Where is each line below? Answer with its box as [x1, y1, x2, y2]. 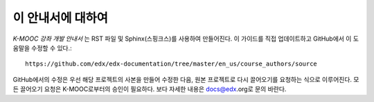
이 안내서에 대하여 [12, 10, 109, 25]
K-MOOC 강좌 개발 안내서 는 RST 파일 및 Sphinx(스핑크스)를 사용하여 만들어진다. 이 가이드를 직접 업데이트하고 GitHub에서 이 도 [12, 34, 359, 43]
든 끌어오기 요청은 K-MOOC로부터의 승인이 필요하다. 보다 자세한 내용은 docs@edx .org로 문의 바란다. [12, 85, 287, 93]
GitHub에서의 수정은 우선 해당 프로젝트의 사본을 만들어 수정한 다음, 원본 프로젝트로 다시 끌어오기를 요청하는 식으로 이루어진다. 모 [12, 75, 359, 83]
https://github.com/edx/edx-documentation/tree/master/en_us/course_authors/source [25, 60, 318, 68]
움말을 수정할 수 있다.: [12, 43, 72, 52]
